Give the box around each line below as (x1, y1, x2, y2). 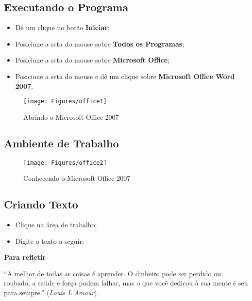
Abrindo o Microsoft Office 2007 (23, 111, 119, 122)
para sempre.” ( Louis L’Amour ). (4, 287, 99, 298)
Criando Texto (4, 197, 78, 212)
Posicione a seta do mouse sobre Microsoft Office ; (15, 55, 170, 65)
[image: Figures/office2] (23, 159, 107, 166)
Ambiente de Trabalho (4, 135, 119, 150)
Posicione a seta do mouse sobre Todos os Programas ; (15, 38, 185, 48)
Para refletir (4, 252, 46, 262)
